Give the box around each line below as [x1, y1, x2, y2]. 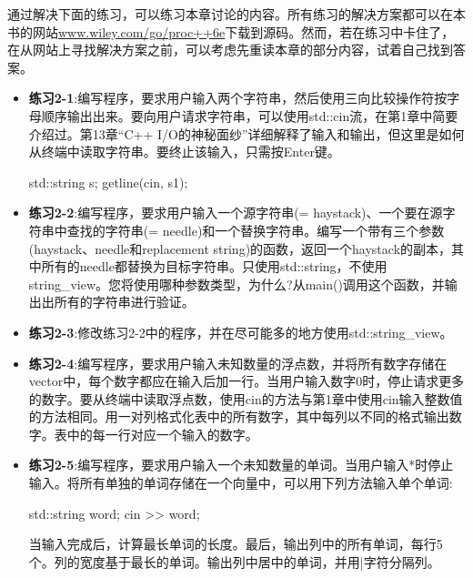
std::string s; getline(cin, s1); [28, 172, 188, 191]
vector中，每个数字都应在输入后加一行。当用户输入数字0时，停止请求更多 [28, 371, 465, 390]
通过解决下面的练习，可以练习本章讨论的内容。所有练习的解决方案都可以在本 [7, 5, 466, 23]
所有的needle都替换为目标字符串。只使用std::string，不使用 [41, 257, 387, 276]
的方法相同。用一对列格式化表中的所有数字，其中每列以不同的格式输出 [28, 407, 449, 426]
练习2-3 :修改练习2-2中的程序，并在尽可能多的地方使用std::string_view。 [28, 322, 453, 341]
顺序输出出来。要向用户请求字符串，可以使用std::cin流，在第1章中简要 [41, 106, 458, 125]
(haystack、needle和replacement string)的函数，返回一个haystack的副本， [28, 238, 452, 258]
